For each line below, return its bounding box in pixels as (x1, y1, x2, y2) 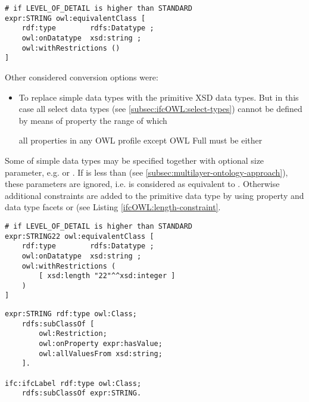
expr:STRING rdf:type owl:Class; (5, 310, 137, 319)
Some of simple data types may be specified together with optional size (5, 154, 264, 166)
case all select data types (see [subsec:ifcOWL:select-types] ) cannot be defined (18, 102, 302, 115)
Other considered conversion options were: (5, 70, 158, 83)
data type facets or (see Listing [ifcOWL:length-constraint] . (5, 201, 221, 213)
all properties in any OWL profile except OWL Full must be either (18, 134, 263, 147)
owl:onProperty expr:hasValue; (39, 339, 163, 348)
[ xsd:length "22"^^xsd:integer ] (39, 272, 176, 281)
